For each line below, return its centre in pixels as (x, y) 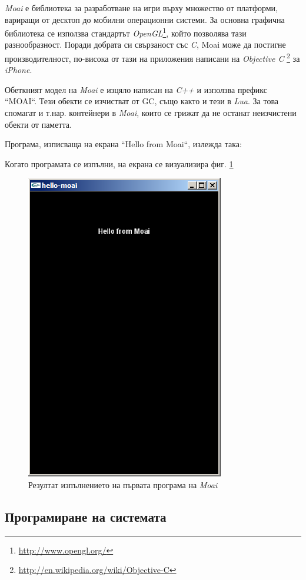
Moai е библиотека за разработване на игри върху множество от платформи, (141, 8)
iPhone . (19, 70)
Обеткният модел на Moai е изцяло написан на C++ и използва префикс (136, 89)
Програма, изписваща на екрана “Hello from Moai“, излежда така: (123, 144)
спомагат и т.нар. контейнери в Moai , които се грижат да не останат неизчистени (151, 113)
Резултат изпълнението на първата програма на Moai (123, 485)
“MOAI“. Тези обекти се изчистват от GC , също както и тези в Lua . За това (142, 101)
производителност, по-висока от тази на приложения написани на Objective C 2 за (152, 57)
